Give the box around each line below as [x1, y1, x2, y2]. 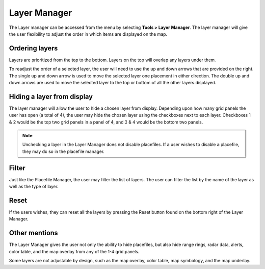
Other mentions [9, 229, 58, 237]
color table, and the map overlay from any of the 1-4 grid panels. [9, 248, 140, 254]
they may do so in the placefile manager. [22, 148, 105, 154]
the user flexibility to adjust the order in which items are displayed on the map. [9, 31, 168, 37]
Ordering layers [9, 44, 58, 52]
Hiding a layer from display [9, 92, 93, 100]
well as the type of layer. [9, 184, 59, 190]
